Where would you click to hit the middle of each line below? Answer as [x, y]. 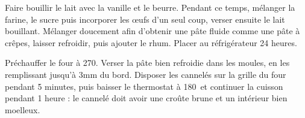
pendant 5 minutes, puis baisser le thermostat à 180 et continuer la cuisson [144, 86]
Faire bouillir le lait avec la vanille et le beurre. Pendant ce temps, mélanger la [150, 7]
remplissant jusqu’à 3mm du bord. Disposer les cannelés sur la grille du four [146, 74]
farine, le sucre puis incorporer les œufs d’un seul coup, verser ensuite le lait [145, 19]
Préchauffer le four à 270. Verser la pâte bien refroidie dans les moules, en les [147, 63]
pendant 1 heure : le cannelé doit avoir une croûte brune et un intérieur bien [146, 98]
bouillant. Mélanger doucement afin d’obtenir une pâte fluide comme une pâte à [152, 31]
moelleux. [23, 109]
